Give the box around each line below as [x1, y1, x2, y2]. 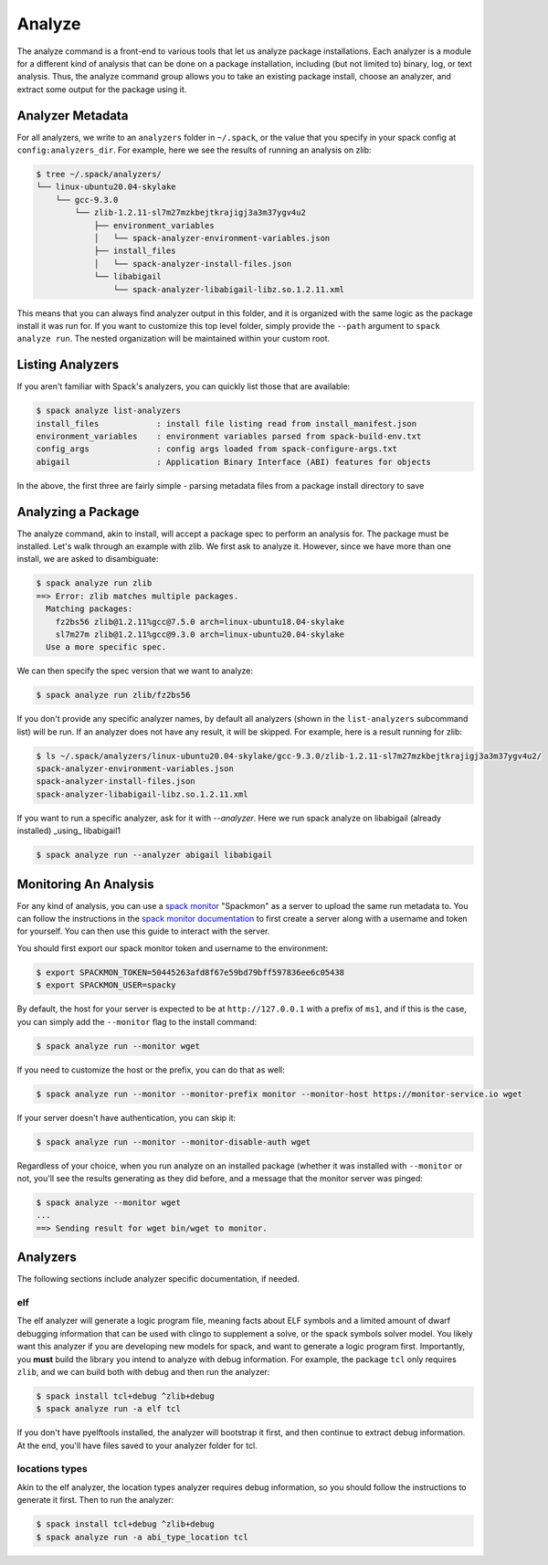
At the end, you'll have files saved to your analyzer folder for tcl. [16, 1440, 258, 1451]
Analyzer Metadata [16, 108, 129, 123]
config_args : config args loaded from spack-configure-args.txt [36, 444, 397, 454]
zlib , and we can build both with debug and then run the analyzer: [16, 1366, 270, 1377]
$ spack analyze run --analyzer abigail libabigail [36, 850, 273, 861]
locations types [16, 1463, 88, 1475]
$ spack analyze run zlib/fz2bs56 [36, 690, 191, 701]
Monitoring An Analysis [16, 876, 154, 892]
